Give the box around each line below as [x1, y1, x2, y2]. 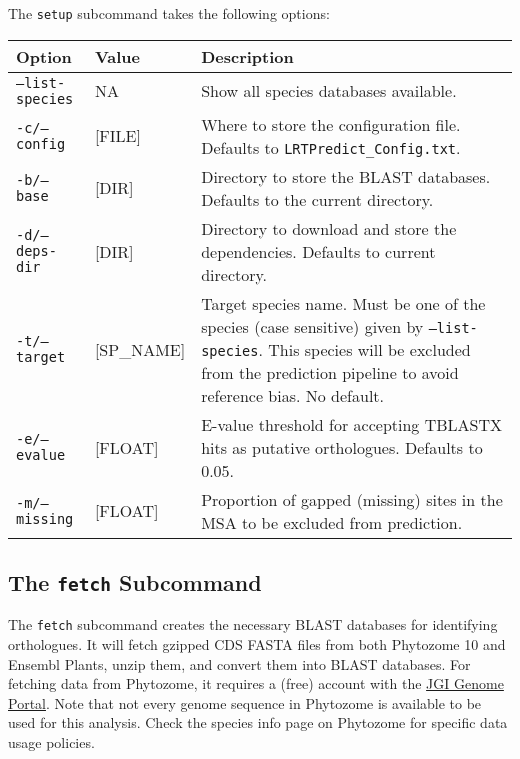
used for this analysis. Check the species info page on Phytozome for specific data [8, 712, 508, 733]
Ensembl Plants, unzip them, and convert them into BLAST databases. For [8, 653, 471, 674]
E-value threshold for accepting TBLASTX [201, 412, 503, 436]
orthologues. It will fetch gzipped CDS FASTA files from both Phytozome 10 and [8, 634, 506, 655]
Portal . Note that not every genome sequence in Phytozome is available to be [8, 692, 482, 713]
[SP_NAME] [94, 337, 186, 361]
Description [201, 44, 294, 68]
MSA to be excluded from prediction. [201, 510, 463, 534]
